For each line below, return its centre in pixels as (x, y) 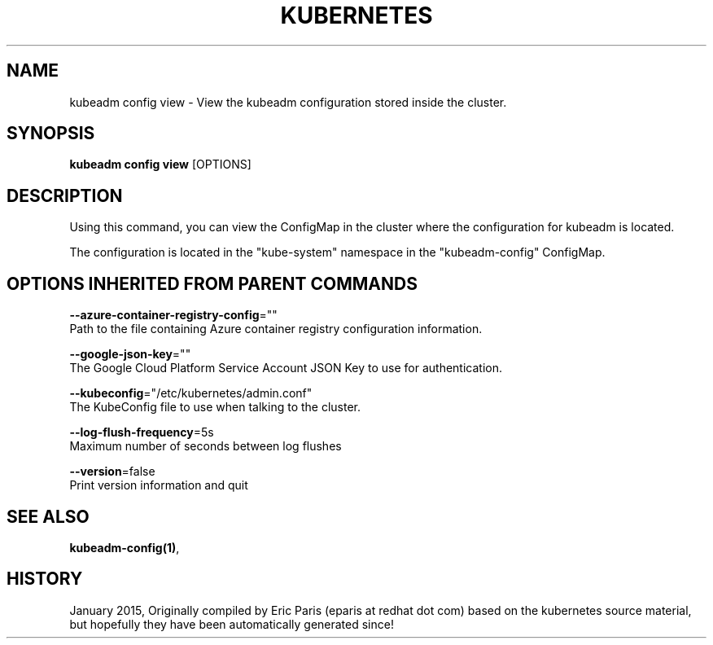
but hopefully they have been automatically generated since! (232, 624)
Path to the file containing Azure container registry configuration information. (276, 329)
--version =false (112, 472)
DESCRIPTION (65, 195)
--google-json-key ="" (130, 354)
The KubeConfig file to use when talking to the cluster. (215, 407)
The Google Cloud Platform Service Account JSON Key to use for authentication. (286, 368)
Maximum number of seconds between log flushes (206, 446)
